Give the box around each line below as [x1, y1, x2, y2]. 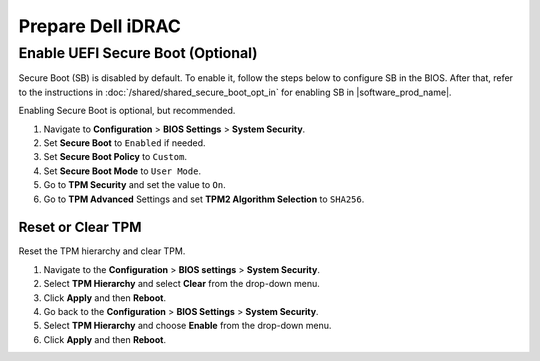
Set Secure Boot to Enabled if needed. [43, 136, 206, 149]
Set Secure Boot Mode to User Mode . [43, 165, 202, 177]
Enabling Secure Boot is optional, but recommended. [18, 105, 236, 117]
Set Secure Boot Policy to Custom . [43, 151, 187, 163]
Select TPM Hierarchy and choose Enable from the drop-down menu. [43, 320, 332, 332]
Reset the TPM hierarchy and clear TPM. [18, 245, 186, 257]
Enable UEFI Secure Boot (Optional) [18, 44, 258, 62]
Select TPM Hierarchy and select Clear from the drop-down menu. [43, 278, 320, 290]
